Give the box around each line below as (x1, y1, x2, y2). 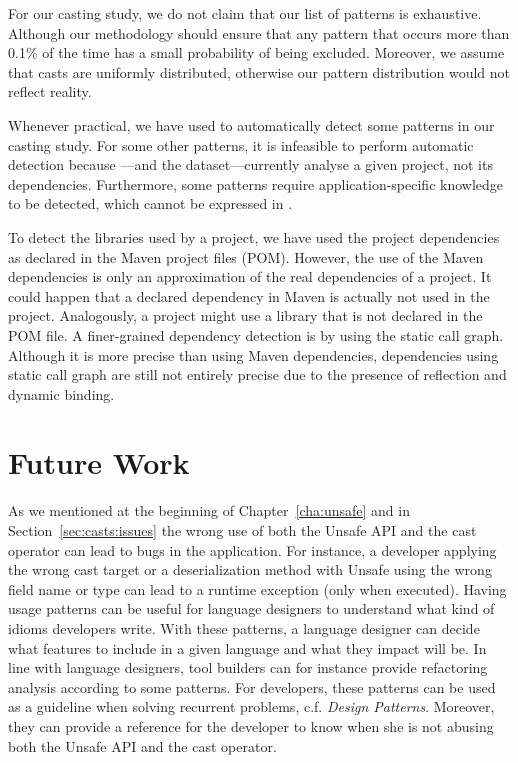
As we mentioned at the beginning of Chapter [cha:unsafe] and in (8, 500, 410, 521)
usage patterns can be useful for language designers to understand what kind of (8, 598, 495, 619)
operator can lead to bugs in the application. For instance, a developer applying (8, 539, 497, 560)
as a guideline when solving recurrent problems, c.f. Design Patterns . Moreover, (8, 696, 495, 717)
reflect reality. (8, 81, 92, 102)
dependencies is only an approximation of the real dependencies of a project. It (8, 266, 492, 287)
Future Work (8, 442, 190, 483)
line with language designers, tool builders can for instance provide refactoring (8, 657, 488, 678)
